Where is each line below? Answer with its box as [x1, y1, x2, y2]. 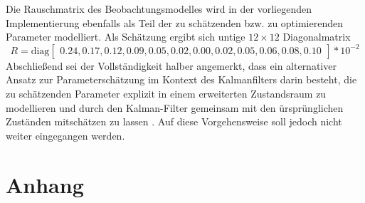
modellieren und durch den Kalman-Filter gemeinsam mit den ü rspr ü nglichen [6, 100, 344, 115]
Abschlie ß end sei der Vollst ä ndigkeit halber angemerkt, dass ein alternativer [6, 58, 337, 73]
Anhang [6, 170, 84, 199]
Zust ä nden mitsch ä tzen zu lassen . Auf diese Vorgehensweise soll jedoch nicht [6, 114, 342, 129]
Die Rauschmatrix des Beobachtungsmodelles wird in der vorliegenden [6, 1, 312, 16]
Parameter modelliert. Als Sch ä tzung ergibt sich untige [6, 29, 245, 44]
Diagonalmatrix [282, 29, 351, 44]
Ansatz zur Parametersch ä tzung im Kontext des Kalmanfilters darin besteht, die [6, 72, 357, 87]
